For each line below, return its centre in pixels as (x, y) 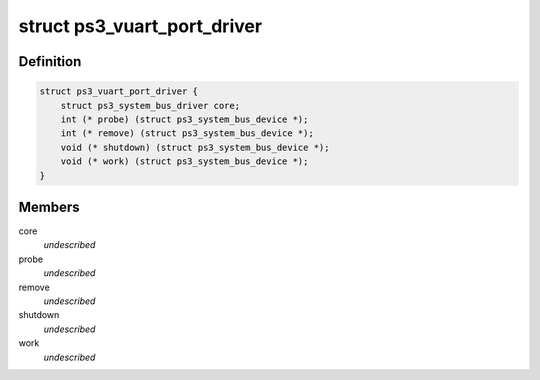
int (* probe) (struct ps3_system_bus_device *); (184, 119)
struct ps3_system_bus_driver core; (150, 105)
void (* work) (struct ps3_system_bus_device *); (184, 161)
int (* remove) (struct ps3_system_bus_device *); (187, 133)
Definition (50, 61)
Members (49, 206)
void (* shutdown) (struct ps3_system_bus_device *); (195, 147)
